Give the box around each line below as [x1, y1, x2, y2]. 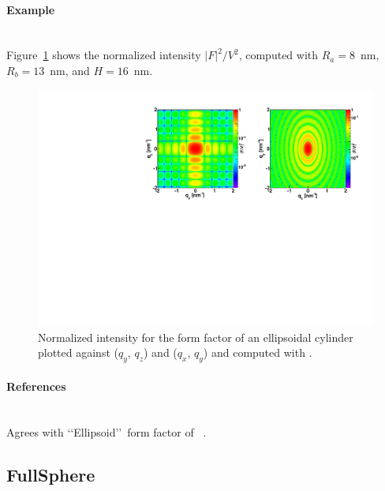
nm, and [50, 62, 90, 78]
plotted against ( [38, 344, 118, 361]
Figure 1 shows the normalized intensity [6, 47, 201, 63]
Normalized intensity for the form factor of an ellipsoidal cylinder [38, 328, 353, 345]
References [6, 377, 66, 394]
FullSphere [6, 462, 95, 486]
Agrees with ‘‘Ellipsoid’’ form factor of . [6, 423, 207, 440]
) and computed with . [203, 344, 312, 361]
